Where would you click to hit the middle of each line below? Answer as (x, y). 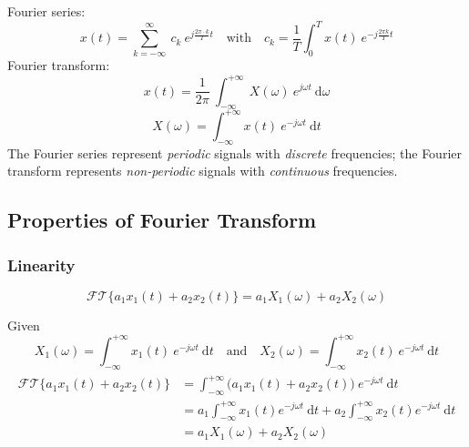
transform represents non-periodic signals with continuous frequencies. (203, 171)
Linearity (41, 264)
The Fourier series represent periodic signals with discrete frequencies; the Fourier (234, 152)
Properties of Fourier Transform (162, 220)
